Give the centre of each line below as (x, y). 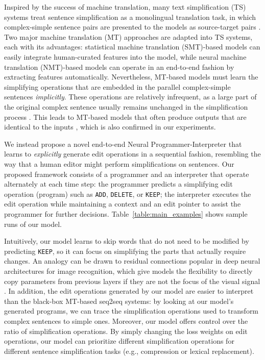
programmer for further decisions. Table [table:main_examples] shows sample (126, 213)
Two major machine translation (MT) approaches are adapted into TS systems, (128, 36)
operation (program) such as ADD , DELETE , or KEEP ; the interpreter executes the (128, 194)
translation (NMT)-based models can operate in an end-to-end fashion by (119, 67)
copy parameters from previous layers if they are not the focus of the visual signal (132, 281)
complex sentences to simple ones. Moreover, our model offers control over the (126, 320)
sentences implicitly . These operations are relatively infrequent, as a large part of (130, 97)
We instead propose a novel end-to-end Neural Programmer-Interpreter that (123, 144)
